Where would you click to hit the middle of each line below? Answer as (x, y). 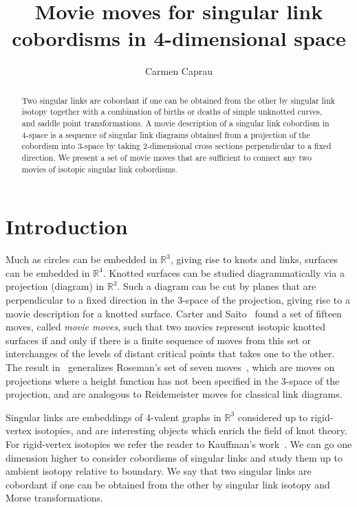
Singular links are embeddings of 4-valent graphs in (113, 417)
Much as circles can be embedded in (82, 259)
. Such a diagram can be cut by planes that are (217, 286)
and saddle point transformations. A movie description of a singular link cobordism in (175, 123)
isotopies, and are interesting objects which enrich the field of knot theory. (191, 430)
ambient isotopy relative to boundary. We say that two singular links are (159, 471)
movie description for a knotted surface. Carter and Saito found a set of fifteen (174, 313)
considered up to (273, 417)
